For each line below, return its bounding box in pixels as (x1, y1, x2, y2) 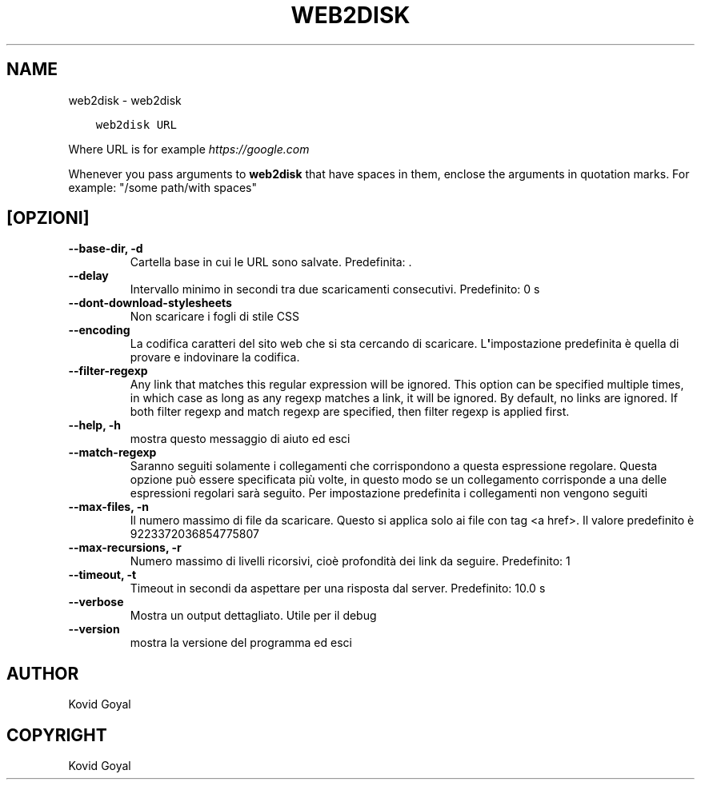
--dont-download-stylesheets (68, 296, 232, 310)
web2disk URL (95, 118, 177, 131)
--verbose (68, 595, 124, 609)
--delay (68, 269, 109, 283)
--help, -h (68, 418, 121, 433)
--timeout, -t (68, 568, 137, 582)
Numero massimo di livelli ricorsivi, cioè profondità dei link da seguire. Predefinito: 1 (130, 554, 571, 569)
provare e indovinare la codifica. (130, 350, 300, 365)
